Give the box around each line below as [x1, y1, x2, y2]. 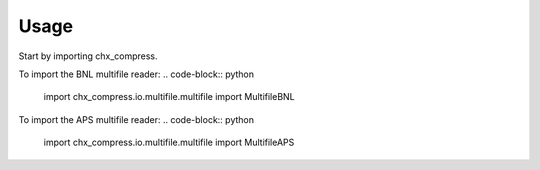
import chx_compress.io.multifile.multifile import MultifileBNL [43, 91, 295, 103]
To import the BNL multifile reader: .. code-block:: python [18, 68, 255, 80]
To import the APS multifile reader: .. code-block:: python [18, 113, 255, 125]
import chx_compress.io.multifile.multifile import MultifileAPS [43, 136, 295, 149]
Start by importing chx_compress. [18, 50, 159, 62]
